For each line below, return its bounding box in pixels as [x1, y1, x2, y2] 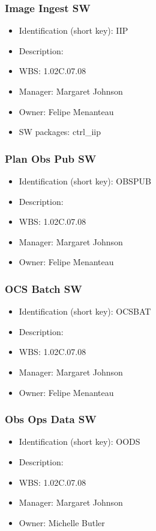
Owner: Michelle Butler [19, 516, 105, 529]
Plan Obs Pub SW [5, 151, 97, 166]
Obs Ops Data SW [5, 412, 97, 427]
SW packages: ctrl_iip [19, 125, 101, 138]
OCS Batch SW [5, 281, 82, 296]
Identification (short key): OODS [19, 435, 140, 448]
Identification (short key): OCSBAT [19, 305, 151, 318]
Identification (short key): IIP [19, 24, 128, 37]
